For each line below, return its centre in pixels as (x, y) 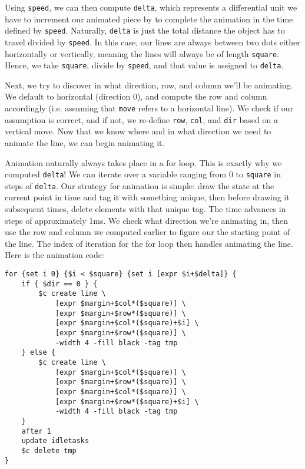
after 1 (36, 431)
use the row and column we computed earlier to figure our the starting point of (147, 232)
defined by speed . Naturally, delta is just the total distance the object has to (145, 30)
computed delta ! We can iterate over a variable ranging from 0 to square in (143, 174)
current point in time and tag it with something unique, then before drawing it (147, 197)
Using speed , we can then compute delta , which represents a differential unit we (151, 7)
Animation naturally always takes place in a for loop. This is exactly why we (143, 162)
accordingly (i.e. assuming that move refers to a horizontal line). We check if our (149, 108)
